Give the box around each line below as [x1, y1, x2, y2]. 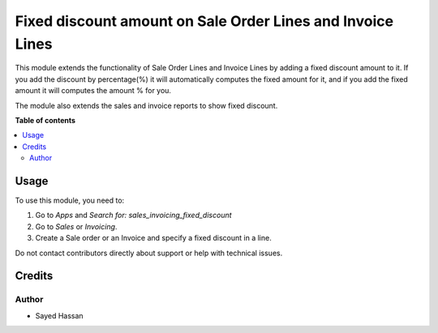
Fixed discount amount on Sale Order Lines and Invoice [15, 12, 393, 30]
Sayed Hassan [35, 310, 84, 320]
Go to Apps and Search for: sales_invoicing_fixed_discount [35, 211, 232, 220]
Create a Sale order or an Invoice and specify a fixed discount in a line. [35, 233, 272, 243]
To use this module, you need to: [15, 195, 125, 205]
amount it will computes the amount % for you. [15, 86, 172, 96]
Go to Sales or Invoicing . [35, 221, 118, 231]
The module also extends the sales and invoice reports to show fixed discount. [15, 100, 278, 110]
